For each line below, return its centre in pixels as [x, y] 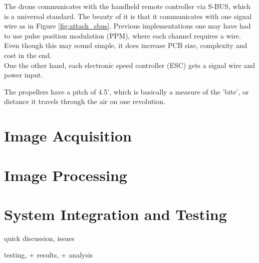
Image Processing [66, 175]
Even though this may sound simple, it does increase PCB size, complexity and [126, 45]
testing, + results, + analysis [49, 255]
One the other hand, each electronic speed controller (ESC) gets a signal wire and [130, 65]
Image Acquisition [68, 136]
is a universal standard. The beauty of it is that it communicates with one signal [128, 16]
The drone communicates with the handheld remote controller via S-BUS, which [127, 6]
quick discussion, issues [39, 238]
